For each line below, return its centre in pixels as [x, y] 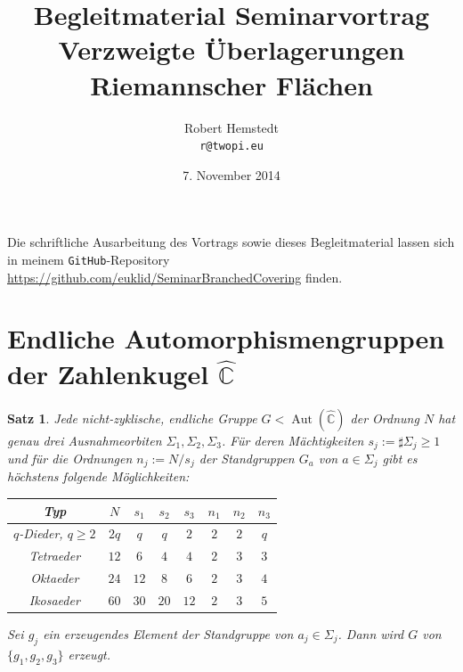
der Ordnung [385, 418]
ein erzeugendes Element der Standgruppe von [168, 633]
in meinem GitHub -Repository [89, 259]
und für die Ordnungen [70, 458]
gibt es [400, 458]
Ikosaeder [54, 599]
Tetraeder [55, 556]
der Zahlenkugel [108, 373]
